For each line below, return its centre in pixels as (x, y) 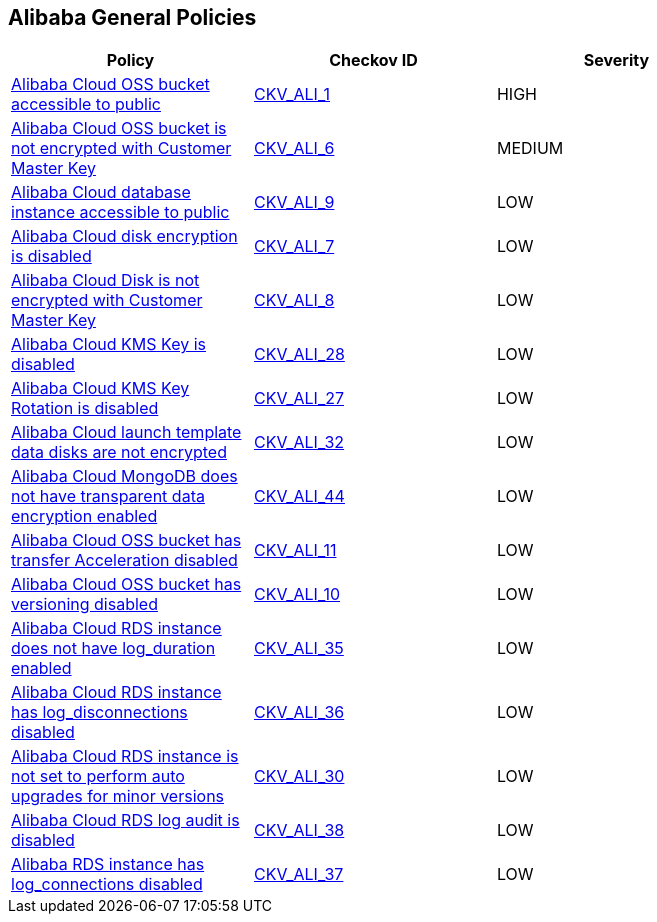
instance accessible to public (120, 212)
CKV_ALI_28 (299, 354)
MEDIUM (530, 148)
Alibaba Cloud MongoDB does (124, 476)
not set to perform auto (98, 776)
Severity (616, 60)
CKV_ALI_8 (294, 300)
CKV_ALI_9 (294, 202)
